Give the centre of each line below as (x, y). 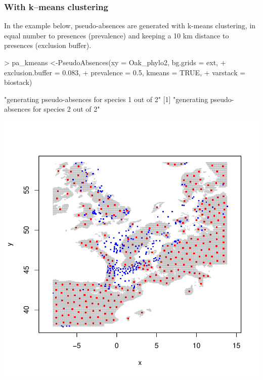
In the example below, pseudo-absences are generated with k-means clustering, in (130, 26)
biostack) (18, 82)
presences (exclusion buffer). (48, 45)
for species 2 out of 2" (66, 109)
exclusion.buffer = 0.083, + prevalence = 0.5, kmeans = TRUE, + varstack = (125, 72)
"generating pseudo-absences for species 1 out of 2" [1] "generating (106, 99)
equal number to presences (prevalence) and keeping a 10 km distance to (117, 35)
